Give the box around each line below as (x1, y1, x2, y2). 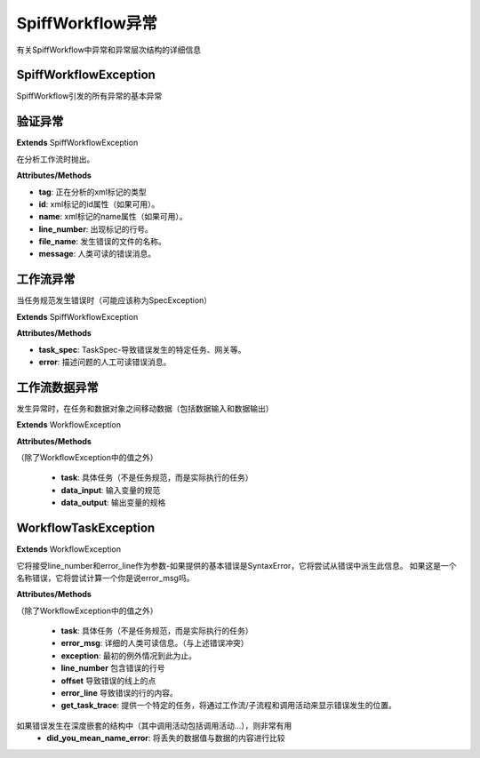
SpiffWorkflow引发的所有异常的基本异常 (16, 91, 163, 101)
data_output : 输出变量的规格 (60, 498, 166, 508)
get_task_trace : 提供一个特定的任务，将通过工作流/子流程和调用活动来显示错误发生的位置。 (60, 700, 397, 711)
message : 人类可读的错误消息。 (38, 249, 156, 259)
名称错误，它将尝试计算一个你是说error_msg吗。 (16, 572, 195, 583)
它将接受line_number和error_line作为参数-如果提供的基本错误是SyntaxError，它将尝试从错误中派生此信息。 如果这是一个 (16, 560, 457, 570)
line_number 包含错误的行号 (60, 663, 165, 674)
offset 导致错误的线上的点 (60, 675, 156, 686)
